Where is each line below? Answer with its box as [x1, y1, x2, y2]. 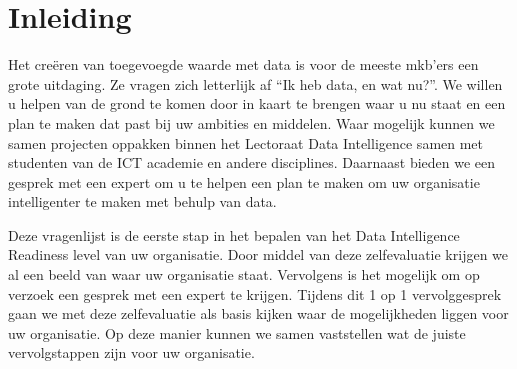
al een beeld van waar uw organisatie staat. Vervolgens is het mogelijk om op [8, 264, 480, 285]
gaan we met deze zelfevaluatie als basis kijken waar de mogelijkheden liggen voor [8, 303, 509, 324]
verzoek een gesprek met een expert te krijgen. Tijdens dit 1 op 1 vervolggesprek [8, 283, 502, 304]
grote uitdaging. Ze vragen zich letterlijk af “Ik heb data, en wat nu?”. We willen [8, 73, 503, 94]
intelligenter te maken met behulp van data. [8, 191, 277, 212]
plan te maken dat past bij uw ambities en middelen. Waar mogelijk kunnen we [8, 112, 495, 133]
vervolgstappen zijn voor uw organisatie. [8, 342, 255, 363]
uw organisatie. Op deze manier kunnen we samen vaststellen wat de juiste [8, 322, 466, 343]
